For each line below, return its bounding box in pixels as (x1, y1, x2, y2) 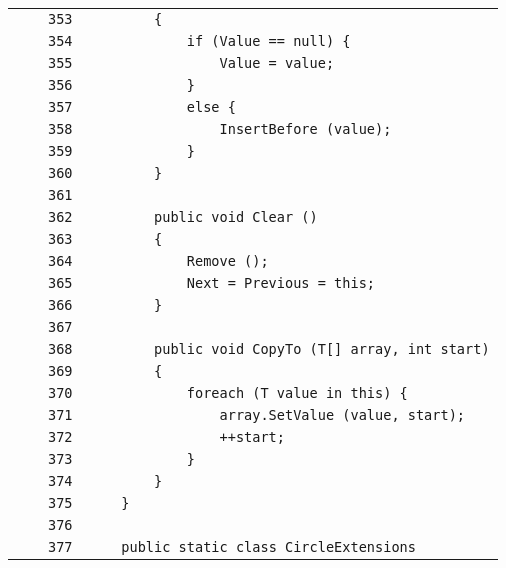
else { (186, 99, 236, 115)
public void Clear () (154, 209, 318, 225)
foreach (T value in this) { (186, 385, 408, 401)
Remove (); (186, 253, 269, 269)
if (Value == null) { (186, 33, 351, 49)
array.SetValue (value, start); (219, 407, 466, 423)
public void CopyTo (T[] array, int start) (154, 341, 490, 357)
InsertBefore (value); (219, 121, 392, 137)
